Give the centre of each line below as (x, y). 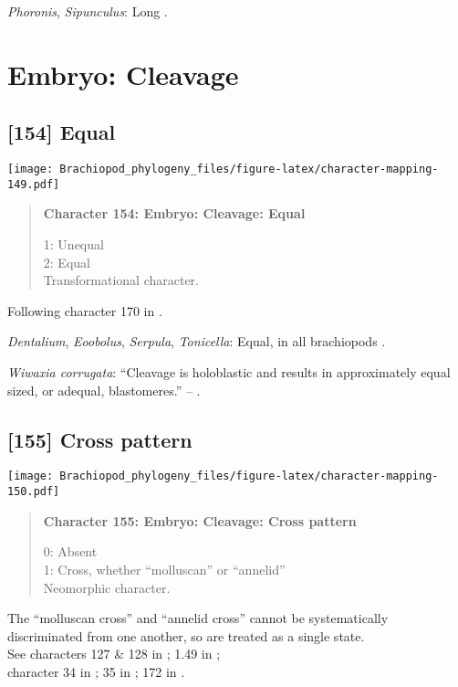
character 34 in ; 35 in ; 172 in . (96, 671)
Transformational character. (121, 280)
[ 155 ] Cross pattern (100, 439)
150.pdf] (34, 492)
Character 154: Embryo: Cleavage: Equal (174, 213)
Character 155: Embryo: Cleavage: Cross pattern (200, 520)
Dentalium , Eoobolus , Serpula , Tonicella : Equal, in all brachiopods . (197, 341)
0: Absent (70, 551)
